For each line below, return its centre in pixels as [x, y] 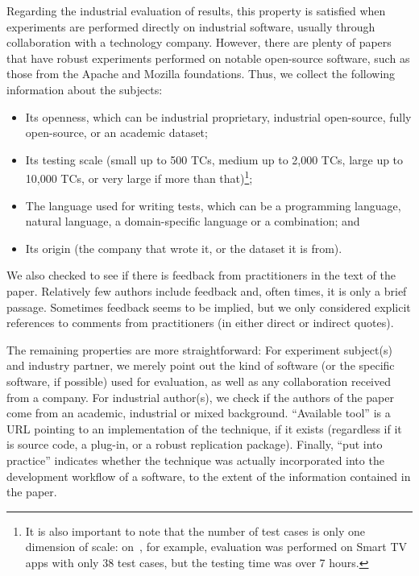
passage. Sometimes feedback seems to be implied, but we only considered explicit [209, 307]
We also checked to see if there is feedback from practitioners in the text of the [201, 275]
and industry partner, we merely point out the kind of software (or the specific [201, 365]
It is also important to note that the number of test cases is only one [195, 530]
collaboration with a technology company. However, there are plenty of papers [199, 42]
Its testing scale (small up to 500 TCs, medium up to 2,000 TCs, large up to [214, 159]
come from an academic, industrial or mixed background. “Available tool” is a [199, 413]
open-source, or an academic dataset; [116, 133]
